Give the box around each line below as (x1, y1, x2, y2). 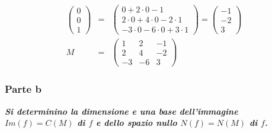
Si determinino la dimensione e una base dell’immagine (5, 105, 238, 117)
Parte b (5, 82, 41, 96)
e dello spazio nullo (96, 116, 177, 129)
